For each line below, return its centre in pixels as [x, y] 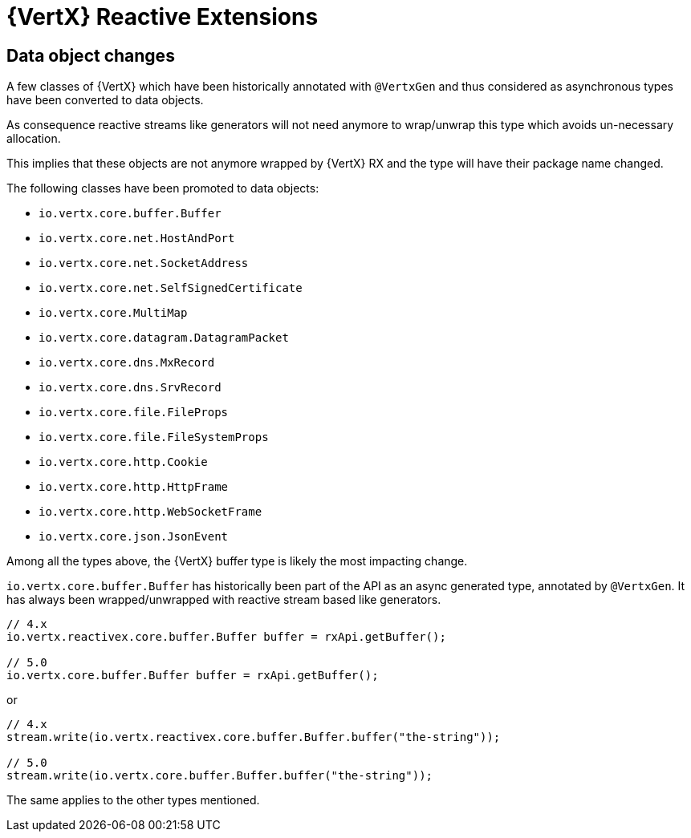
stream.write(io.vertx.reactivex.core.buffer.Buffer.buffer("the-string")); [254, 737]
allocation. [34, 139]
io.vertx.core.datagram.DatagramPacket [164, 338]
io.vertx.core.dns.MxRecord [127, 363]
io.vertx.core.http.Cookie [123, 462]
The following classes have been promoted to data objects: [163, 188]
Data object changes [91, 55]
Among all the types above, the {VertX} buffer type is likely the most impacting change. [237, 561]
